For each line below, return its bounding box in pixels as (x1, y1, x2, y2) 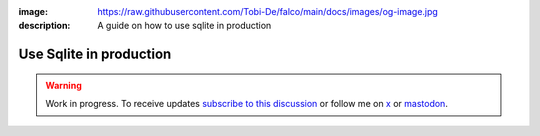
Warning (45, 79, 82, 91)
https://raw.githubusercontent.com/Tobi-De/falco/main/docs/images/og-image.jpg (97, 6, 439, 17)
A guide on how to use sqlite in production (97, 20, 272, 32)
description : (18, 20, 71, 32)
